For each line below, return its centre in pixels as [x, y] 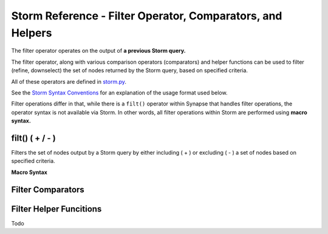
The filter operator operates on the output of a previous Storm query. [98, 51]
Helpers [32, 33]
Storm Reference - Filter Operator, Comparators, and [147, 16]
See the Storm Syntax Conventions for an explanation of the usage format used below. [119, 92]
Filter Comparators [48, 189]
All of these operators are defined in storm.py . [69, 81]
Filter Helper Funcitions [56, 209]
